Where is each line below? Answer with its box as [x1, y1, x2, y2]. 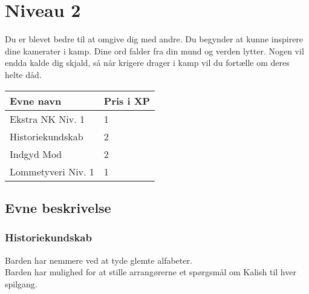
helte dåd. [5, 68, 42, 80]
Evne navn [10, 93, 62, 108]
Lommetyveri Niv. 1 [10, 164, 94, 178]
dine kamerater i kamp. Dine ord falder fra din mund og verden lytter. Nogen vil [5, 44, 304, 57]
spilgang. [5, 277, 37, 290]
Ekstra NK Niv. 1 [10, 111, 85, 126]
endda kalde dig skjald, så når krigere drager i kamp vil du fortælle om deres [5, 56, 290, 69]
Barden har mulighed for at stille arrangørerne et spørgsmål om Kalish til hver [5, 266, 296, 278]
